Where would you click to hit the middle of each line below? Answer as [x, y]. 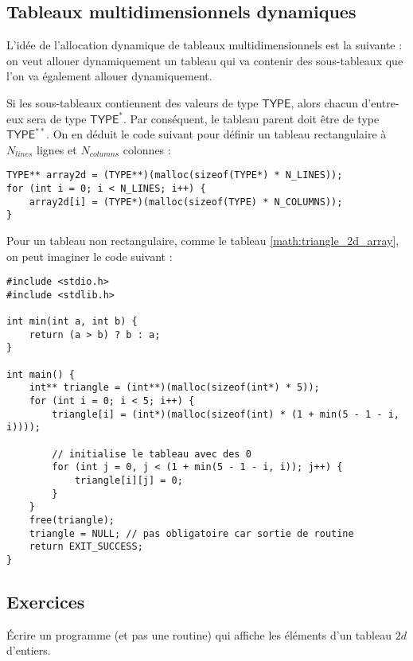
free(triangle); [72, 520]
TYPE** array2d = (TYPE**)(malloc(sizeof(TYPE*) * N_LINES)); [175, 175]
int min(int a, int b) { [72, 322]
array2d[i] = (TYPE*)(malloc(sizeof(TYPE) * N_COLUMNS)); [186, 202]
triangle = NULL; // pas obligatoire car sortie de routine [191, 533]
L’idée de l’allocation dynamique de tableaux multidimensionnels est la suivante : [205, 45]
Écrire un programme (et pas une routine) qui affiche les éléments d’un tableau [199, 634]
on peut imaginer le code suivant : [90, 256]
